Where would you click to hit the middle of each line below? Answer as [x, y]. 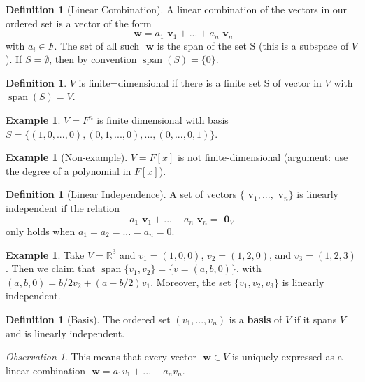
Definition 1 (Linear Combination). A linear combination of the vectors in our [177, 9]
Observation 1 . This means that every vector [101, 356]
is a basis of [256, 319]
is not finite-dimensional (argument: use [263, 157]
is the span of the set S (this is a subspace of [253, 45]
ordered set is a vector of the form [79, 23]
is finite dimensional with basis [163, 120]
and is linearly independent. [65, 333]
